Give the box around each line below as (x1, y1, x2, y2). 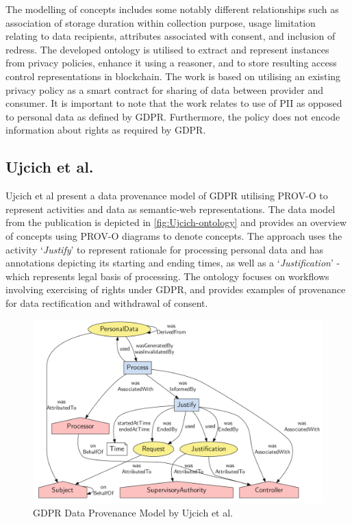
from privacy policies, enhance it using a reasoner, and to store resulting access (5, 55, 337, 70)
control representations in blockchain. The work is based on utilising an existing (5, 68, 341, 83)
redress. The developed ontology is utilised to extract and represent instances (5, 42, 329, 56)
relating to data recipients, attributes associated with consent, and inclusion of (5, 29, 336, 43)
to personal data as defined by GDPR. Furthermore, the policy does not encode (5, 109, 340, 123)
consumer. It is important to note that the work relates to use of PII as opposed (5, 96, 342, 110)
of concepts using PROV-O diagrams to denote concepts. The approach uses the (5, 228, 342, 242)
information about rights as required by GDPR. (5, 123, 206, 137)
